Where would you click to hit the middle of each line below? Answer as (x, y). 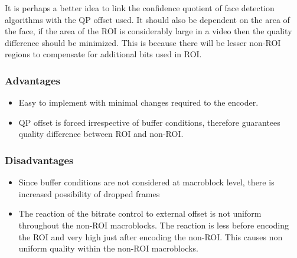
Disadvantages (39, 160)
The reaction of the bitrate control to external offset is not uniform (140, 213)
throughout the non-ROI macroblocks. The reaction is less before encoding (154, 225)
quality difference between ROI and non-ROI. (101, 134)
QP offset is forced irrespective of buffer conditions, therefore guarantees (149, 122)
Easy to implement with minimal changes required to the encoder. (138, 102)
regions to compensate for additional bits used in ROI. (103, 54)
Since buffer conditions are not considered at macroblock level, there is (146, 182)
